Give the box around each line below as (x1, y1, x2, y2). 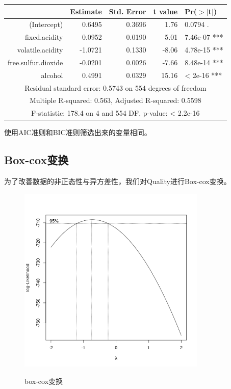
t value (153, 6, 178, 16)
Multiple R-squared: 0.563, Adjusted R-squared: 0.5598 (29, 95, 201, 106)
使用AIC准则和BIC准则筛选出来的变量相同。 (4, 127, 151, 138)
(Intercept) (29, 19, 63, 30)
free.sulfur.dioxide (8, 57, 63, 67)
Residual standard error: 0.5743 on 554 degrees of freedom (24, 82, 207, 93)
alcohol (41, 69, 63, 80)
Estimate (70, 6, 102, 16)
